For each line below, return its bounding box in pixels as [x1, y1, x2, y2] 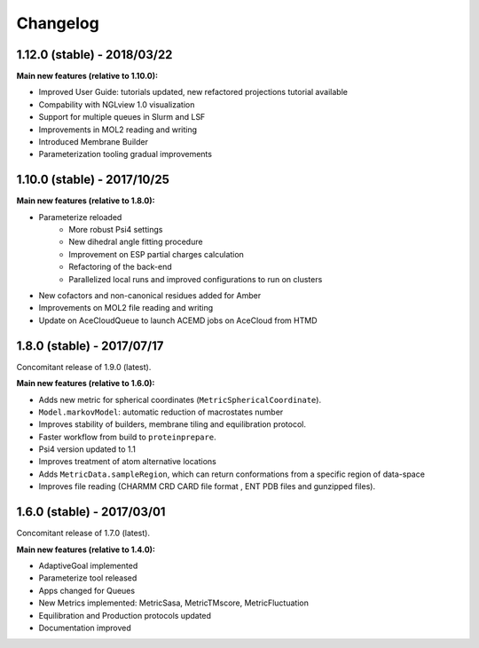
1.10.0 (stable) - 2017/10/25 [16, 172, 170, 187]
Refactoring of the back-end [68, 262, 172, 273]
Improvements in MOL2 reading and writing [38, 124, 198, 135]
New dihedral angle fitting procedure [68, 236, 203, 248]
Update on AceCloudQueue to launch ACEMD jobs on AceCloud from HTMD [38, 315, 318, 326]
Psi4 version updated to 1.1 [38, 444, 137, 454]
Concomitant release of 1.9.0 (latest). [16, 361, 152, 372]
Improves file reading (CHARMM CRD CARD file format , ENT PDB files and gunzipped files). [38, 481, 376, 492]
